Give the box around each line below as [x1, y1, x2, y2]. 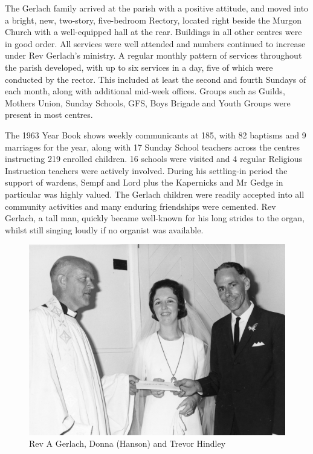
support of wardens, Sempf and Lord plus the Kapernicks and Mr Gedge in [5, 176, 283, 189]
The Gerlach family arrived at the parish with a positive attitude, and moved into [5, 2, 309, 14]
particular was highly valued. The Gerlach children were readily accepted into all [5, 187, 305, 200]
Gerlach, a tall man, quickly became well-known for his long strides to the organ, [5, 212, 305, 224]
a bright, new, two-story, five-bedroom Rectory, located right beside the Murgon [5, 13, 302, 26]
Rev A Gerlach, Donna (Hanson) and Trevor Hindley [29, 437, 226, 450]
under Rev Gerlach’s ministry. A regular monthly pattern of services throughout [5, 49, 302, 62]
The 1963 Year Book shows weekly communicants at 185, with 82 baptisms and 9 [5, 128, 306, 141]
